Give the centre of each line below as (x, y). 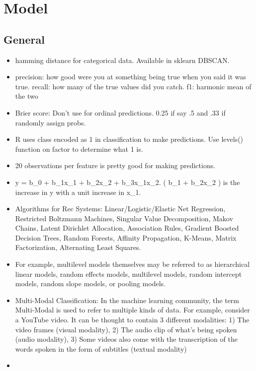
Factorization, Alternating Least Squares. (78, 247)
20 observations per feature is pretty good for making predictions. (115, 165)
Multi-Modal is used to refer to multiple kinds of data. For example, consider (132, 310)
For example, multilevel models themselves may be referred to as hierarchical (132, 264)
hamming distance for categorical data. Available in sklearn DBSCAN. (122, 60)
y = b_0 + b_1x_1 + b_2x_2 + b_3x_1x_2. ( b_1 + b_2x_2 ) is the (128, 182)
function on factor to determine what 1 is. (79, 149)
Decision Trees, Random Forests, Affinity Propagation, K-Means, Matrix (126, 237)
